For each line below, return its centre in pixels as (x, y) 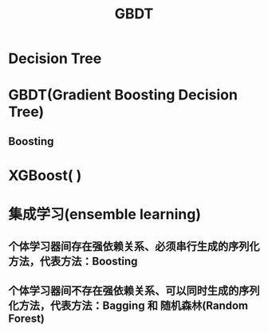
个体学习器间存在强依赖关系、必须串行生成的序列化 (134, 246)
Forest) (27, 318)
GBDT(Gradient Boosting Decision (123, 95)
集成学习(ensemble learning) (105, 215)
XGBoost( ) (45, 175)
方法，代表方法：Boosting (73, 261)
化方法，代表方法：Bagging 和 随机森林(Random (128, 305)
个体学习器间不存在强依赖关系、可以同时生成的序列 (134, 290)
